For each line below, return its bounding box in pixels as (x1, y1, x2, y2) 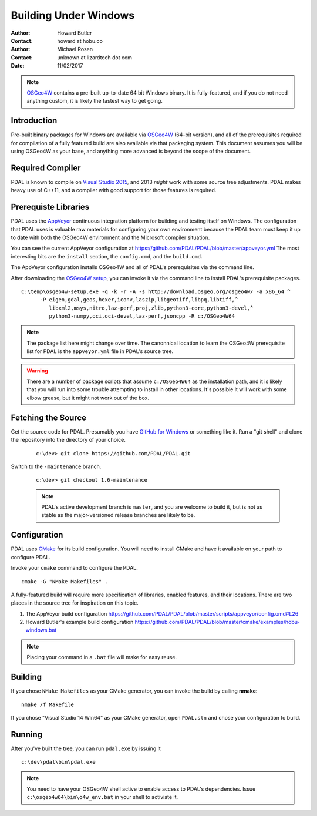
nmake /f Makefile (21, 701, 75, 708)
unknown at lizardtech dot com (57, 53, 132, 61)
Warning (26, 367, 48, 374)
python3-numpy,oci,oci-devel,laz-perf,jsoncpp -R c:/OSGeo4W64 (49, 313, 235, 320)
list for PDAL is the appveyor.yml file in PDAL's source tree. (26, 348, 174, 355)
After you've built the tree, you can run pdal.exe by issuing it (11, 745, 161, 752)
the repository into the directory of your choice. (11, 436, 126, 444)
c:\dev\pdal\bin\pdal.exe (21, 758, 96, 765)
